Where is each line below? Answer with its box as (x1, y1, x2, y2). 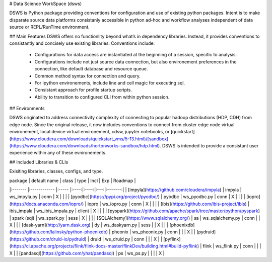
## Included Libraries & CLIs (9, 159, 69, 165)
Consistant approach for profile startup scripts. (34, 87, 132, 93)
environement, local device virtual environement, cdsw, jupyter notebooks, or (9, 129, 170, 135)
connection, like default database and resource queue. (34, 66, 148, 72)
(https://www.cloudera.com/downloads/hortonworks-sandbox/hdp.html (9, 143, 159, 149)
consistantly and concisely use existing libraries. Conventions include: (9, 40, 155, 46)
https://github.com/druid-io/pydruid (11, 236, 85, 242)
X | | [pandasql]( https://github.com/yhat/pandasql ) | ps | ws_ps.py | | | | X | (9, 250, 165, 256)
